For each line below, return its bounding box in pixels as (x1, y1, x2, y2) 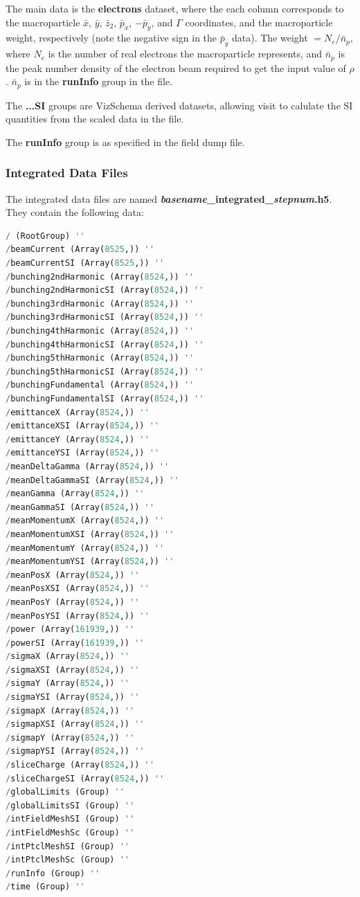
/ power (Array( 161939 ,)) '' (6, 624, 135, 635)
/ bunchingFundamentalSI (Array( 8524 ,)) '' (6, 394, 204, 404)
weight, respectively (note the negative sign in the (6, 30, 217, 45)
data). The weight (232, 30, 308, 45)
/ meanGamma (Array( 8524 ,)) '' (6, 489, 145, 499)
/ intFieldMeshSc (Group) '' (6, 828, 135, 837)
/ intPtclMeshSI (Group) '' (6, 841, 129, 851)
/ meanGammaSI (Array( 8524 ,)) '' (6, 502, 154, 512)
